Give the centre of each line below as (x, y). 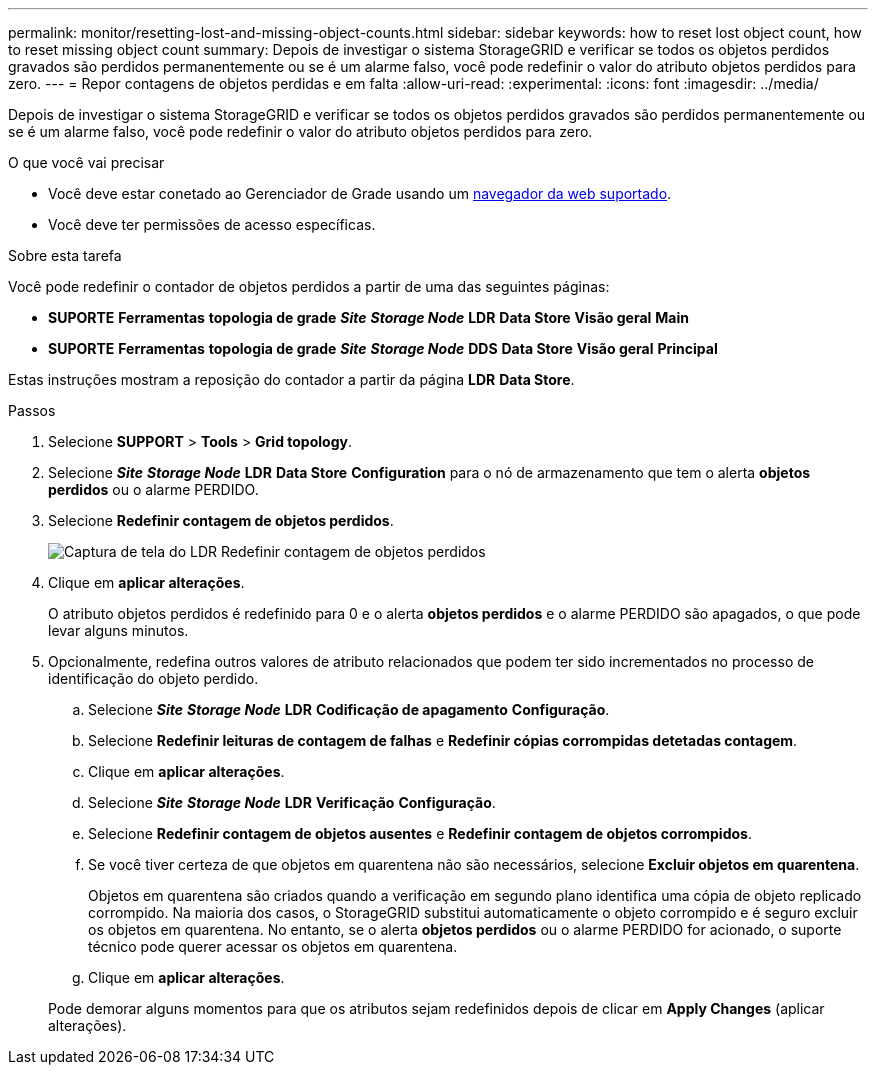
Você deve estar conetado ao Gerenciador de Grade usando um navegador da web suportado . (360, 193)
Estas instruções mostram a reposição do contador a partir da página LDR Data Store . (291, 379)
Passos (32, 410)
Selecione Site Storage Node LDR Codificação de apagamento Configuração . (349, 709)
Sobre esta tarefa (65, 255)
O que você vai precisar (86, 162)
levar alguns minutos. (118, 630)
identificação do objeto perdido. (153, 678)
